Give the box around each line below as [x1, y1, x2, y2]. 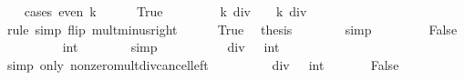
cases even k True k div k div [24, 2, 307, 20]
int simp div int [62, 37, 280, 56]
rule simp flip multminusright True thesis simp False [6, 19, 458, 38]
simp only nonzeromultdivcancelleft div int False [6, 55, 399, 74]
